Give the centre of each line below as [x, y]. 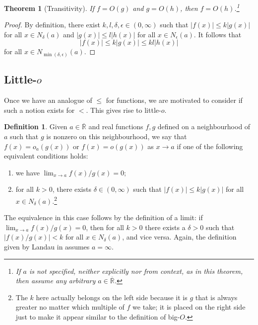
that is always [216, 297]
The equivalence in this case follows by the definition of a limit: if [103, 217]
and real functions [116, 126]
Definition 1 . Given [36, 126]
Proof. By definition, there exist [52, 25]
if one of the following [210, 146]
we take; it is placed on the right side [189, 307]
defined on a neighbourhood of [204, 126]
